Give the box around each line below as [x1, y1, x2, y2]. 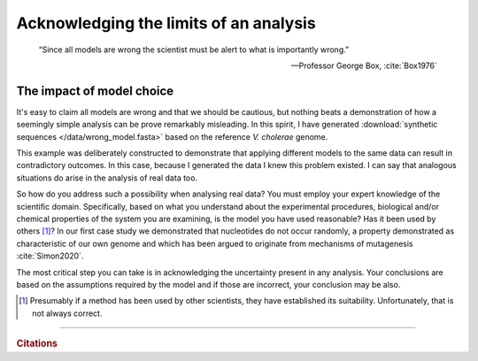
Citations [16, 337, 58, 349]
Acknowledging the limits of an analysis [16, 13, 316, 33]
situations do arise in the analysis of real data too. [16, 173, 198, 183]
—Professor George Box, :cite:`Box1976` [290, 60, 437, 71]
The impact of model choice [16, 83, 174, 98]
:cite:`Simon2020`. [16, 250, 84, 261]
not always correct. [32, 308, 103, 319]
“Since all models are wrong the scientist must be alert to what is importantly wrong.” [38, 44, 350, 55]
